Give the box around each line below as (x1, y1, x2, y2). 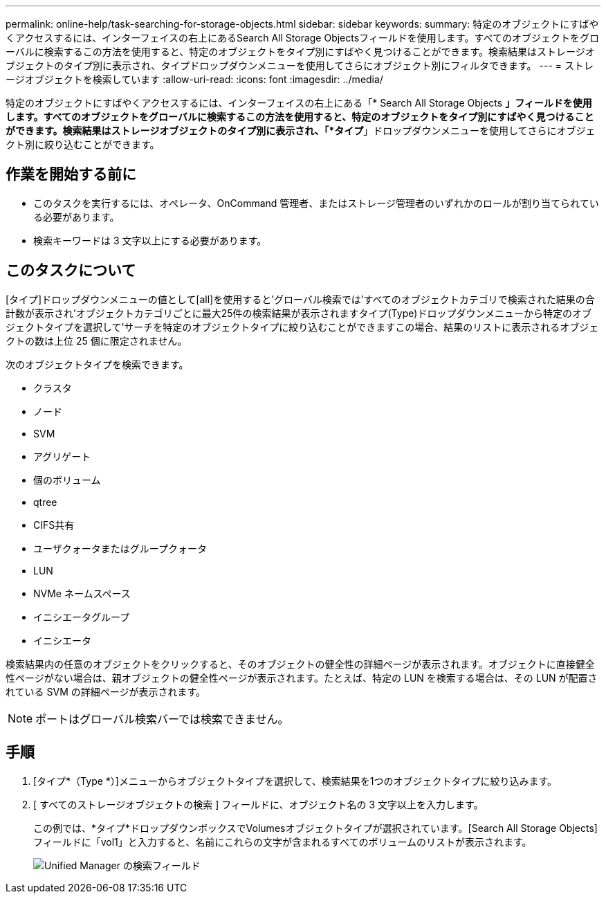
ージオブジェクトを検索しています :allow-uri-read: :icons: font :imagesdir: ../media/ (6, 73, 383, 85)
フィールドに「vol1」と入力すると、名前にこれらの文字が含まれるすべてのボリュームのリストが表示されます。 (33, 835, 532, 848)
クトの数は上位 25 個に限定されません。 (6, 334, 187, 347)
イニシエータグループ (33, 610, 130, 623)
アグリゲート (33, 450, 91, 462)
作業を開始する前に (6, 165, 136, 183)
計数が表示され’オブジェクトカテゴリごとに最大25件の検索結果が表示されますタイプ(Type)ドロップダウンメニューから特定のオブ (6, 307, 592, 319)
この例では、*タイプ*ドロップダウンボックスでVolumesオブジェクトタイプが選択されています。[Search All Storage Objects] (33, 821, 598, 834)
